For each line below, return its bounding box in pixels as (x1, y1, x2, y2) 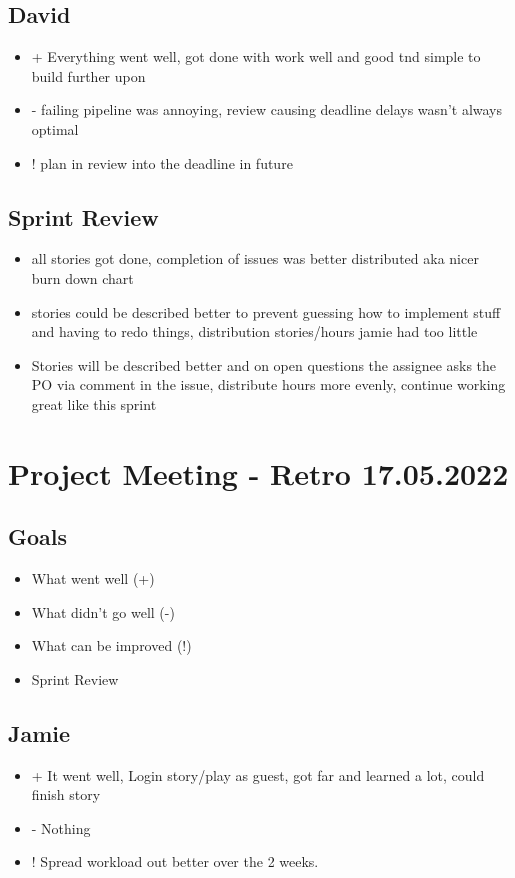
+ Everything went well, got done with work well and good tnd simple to (31, 46, 481, 67)
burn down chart (31, 267, 134, 288)
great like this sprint (31, 393, 157, 414)
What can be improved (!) (31, 635, 192, 656)
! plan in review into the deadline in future (31, 152, 293, 173)
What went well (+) (31, 568, 155, 589)
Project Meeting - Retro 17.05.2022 (8, 452, 509, 493)
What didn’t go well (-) (31, 601, 175, 622)
